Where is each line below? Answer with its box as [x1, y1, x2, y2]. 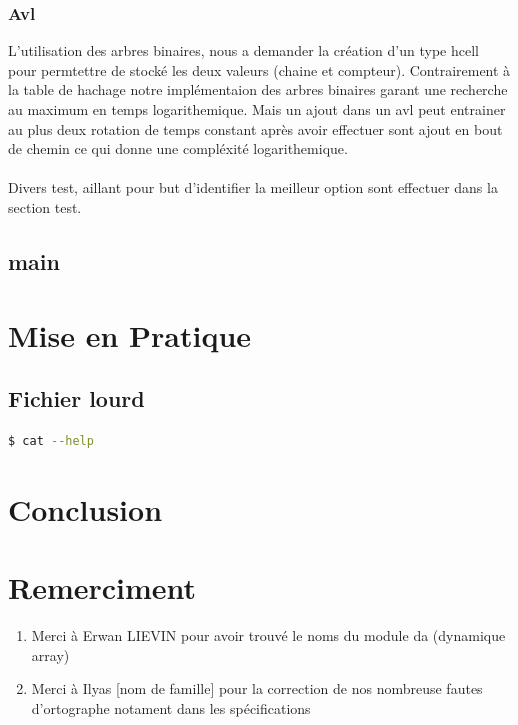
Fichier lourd [8, 383, 145, 414]
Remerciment [8, 567, 197, 608]
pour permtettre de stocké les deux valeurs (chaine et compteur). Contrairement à [8, 59, 511, 80]
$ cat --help [8, 433, 94, 448]
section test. [8, 196, 82, 217]
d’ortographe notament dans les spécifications [31, 697, 311, 718]
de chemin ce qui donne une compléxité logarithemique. [8, 138, 348, 159]
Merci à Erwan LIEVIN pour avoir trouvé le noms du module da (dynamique [31, 625, 506, 646]
